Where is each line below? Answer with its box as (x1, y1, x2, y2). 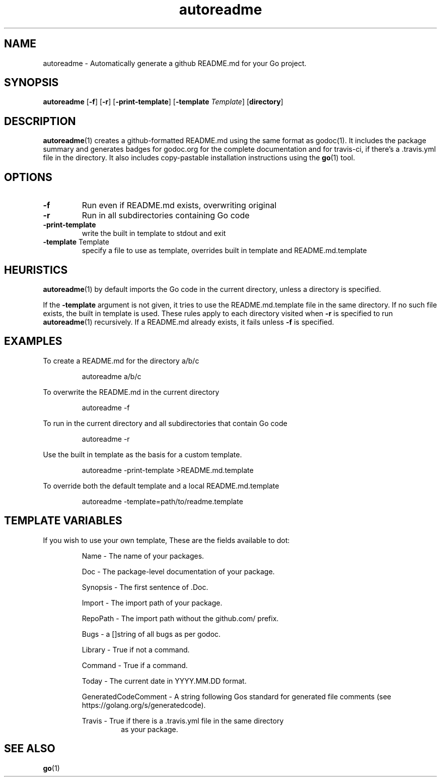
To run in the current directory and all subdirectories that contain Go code (43, 418, 287, 428)
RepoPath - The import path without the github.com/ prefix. (82, 614, 279, 623)
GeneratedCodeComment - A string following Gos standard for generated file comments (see (82, 692, 391, 701)
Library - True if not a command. (82, 645, 190, 654)
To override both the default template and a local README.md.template (43, 481, 279, 490)
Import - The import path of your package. (82, 598, 223, 607)
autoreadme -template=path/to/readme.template (82, 497, 243, 506)
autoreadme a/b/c (82, 372, 141, 381)
